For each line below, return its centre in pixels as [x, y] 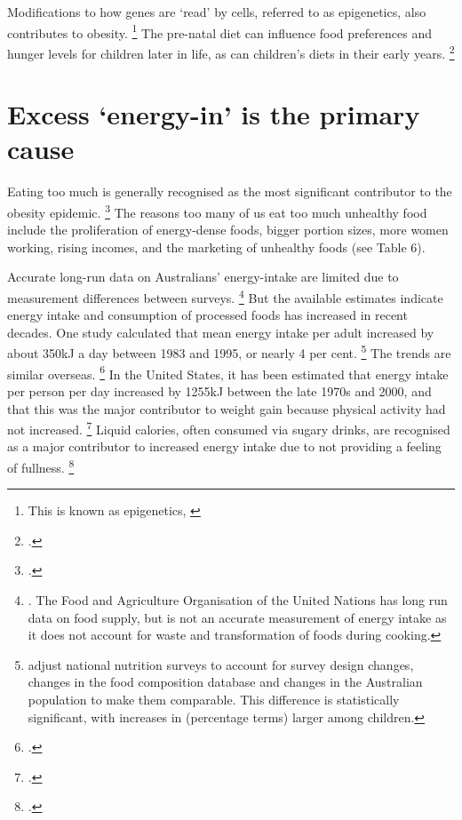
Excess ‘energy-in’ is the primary [214, 114]
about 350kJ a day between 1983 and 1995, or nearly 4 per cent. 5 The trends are [229, 352]
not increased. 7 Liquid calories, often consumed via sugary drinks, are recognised [229, 428]
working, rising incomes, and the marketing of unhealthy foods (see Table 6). [216, 247]
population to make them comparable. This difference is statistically [214, 699]
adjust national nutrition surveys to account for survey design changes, [221, 664]
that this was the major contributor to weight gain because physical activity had [227, 408]
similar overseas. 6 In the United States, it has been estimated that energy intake [228, 372]
